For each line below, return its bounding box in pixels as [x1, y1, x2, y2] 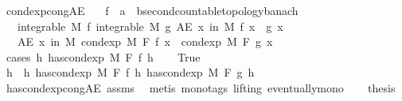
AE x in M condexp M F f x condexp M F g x [17, 33, 273, 50]
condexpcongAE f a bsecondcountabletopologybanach [6, 2, 299, 18]
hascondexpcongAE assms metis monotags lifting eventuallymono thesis [6, 79, 396, 95]
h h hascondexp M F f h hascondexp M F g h [6, 64, 255, 80]
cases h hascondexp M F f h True [6, 48, 201, 65]
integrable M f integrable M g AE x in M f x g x [17, 17, 283, 34]
